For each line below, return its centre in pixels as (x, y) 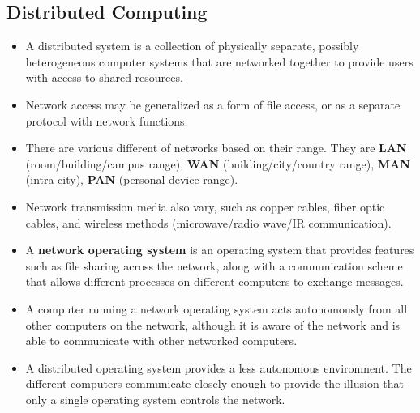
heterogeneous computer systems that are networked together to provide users (219, 61)
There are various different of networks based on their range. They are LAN (216, 148)
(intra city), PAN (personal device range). (132, 179)
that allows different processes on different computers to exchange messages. (214, 281)
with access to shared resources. (104, 77)
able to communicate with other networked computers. (161, 341)
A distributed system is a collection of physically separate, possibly (192, 46)
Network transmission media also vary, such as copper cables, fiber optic (205, 206)
